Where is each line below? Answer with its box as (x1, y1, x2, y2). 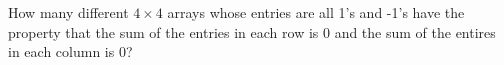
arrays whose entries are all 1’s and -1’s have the (167, 2, 465, 22)
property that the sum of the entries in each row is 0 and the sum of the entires (8, 21, 496, 42)
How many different (8, 2, 129, 22)
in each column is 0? (8, 41, 133, 62)
